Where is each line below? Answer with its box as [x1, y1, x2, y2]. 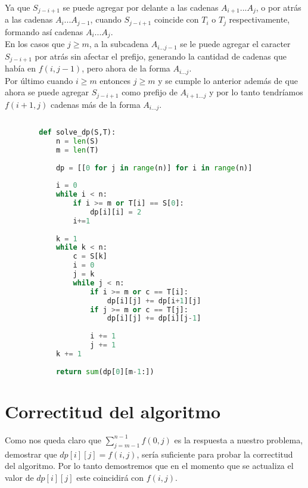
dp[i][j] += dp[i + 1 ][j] [107, 296, 201, 305]
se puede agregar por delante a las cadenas [63, 1, 219, 13]
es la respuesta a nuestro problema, [174, 433, 303, 446]
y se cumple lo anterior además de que [158, 74, 298, 86]
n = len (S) [55, 136, 99, 145]
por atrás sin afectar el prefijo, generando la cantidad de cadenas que [35, 49, 287, 62]
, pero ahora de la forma [82, 62, 170, 74]
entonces [99, 74, 131, 86]
